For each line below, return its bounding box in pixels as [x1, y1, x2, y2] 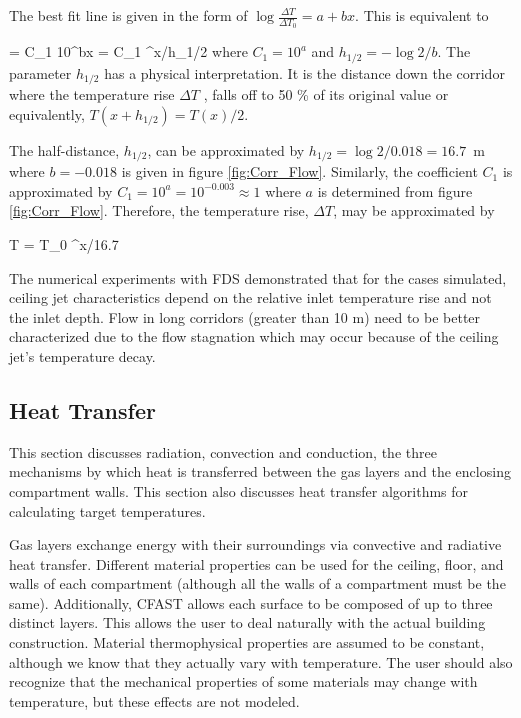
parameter [9, 62, 72, 83]
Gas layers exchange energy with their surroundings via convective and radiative [9, 534, 502, 555]
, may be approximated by [333, 200, 495, 221]
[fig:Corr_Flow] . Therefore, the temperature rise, [9, 200, 309, 221]
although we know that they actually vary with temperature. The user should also [9, 651, 513, 672]
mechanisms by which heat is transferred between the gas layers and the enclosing [9, 461, 511, 482]
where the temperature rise [9, 84, 175, 105]
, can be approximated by [147, 139, 305, 160]
